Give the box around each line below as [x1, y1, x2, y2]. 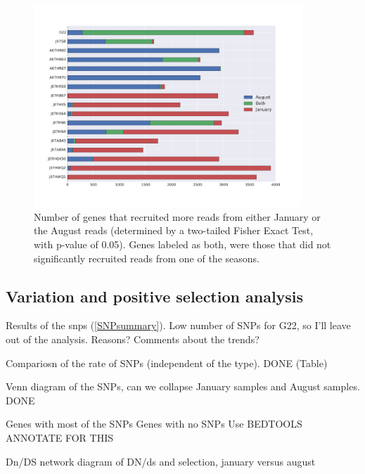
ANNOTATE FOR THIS [6, 430, 114, 444]
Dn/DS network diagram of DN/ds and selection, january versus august [6, 454, 316, 468]
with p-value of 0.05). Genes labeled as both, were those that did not [34, 236, 331, 251]
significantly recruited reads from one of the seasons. [34, 250, 260, 265]
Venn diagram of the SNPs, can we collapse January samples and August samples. [6, 379, 360, 394]
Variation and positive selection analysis [6, 285, 304, 307]
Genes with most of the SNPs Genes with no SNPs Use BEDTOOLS [6, 416, 302, 431]
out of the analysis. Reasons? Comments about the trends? [6, 331, 260, 346]
